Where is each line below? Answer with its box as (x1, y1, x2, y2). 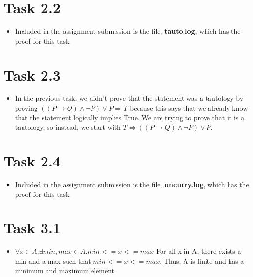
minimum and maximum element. (15, 265, 116, 276)
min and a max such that (15, 255, 91, 266)
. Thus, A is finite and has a (160, 255, 244, 266)
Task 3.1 (3, 218, 61, 238)
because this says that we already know (130, 103, 248, 113)
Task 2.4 (3, 151, 61, 170)
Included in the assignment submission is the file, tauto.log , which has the (15, 26, 241, 36)
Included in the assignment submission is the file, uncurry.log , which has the (15, 179, 249, 189)
